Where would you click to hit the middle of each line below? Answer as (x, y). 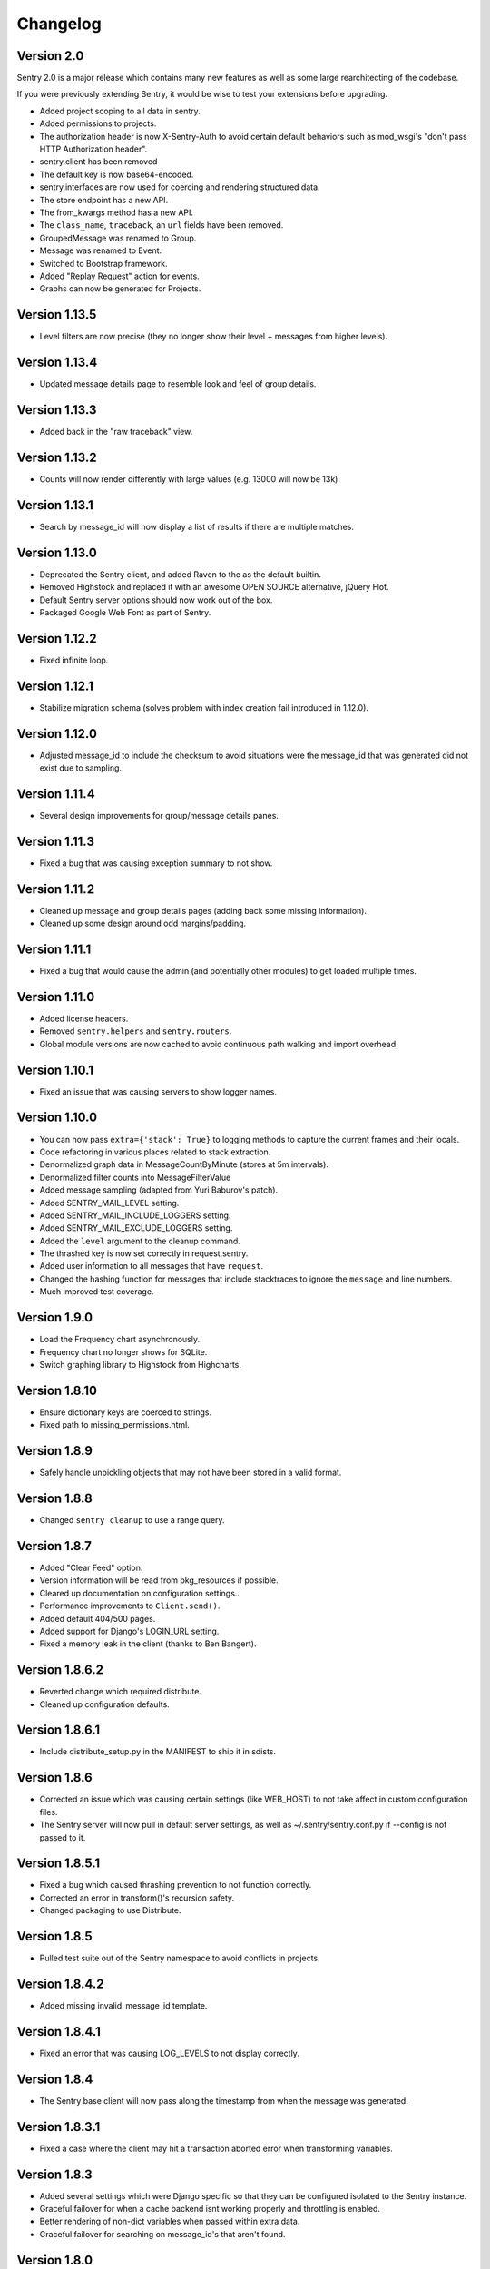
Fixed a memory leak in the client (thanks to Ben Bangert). (148, 1644)
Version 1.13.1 (55, 505)
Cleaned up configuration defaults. (104, 1704)
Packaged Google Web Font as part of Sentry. (125, 612)
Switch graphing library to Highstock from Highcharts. (141, 1364)
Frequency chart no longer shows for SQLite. (123, 1351)
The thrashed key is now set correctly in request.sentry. (144, 1253)
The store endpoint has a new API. (104, 200)
